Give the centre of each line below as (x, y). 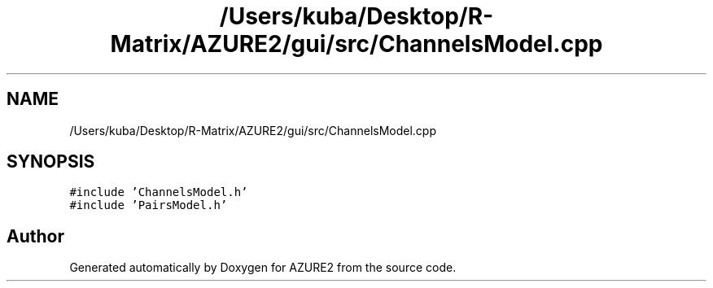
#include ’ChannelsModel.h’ (159, 192)
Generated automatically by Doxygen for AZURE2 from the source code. (263, 268)
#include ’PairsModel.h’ (149, 205)
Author (35, 236)
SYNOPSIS (51, 162)
